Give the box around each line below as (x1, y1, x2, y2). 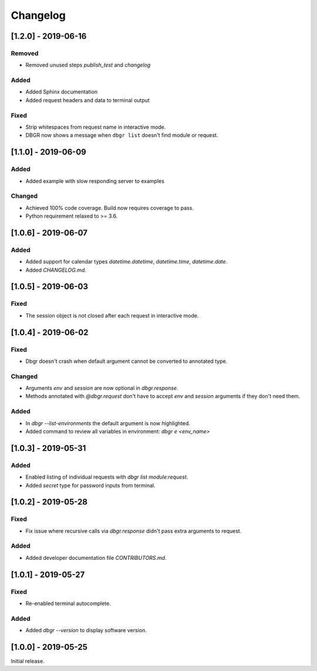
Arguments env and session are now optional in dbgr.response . (25, 385, 178, 392)
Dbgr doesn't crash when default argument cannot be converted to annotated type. (25, 358, 228, 365)
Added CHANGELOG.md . (25, 266, 86, 273)
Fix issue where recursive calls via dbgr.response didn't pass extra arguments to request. (25, 527, 242, 535)
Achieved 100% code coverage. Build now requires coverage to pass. (25, 204, 194, 211)
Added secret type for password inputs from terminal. (25, 482, 156, 489)
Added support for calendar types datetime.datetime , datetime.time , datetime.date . (25, 258, 228, 265)
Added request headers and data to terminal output (25, 96, 150, 104)
